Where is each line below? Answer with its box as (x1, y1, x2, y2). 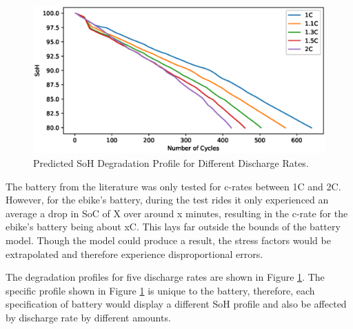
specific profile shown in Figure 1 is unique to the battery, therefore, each (6, 283, 315, 297)
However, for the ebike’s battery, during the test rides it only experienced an (6, 192, 329, 207)
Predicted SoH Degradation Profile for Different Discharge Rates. (33, 156, 309, 170)
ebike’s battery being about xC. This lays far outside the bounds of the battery (6, 219, 341, 234)
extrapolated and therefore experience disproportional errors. (6, 246, 263, 261)
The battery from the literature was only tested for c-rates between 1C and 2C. (6, 179, 341, 193)
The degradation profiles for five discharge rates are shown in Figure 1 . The (6, 270, 325, 284)
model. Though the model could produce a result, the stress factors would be (6, 233, 331, 248)
